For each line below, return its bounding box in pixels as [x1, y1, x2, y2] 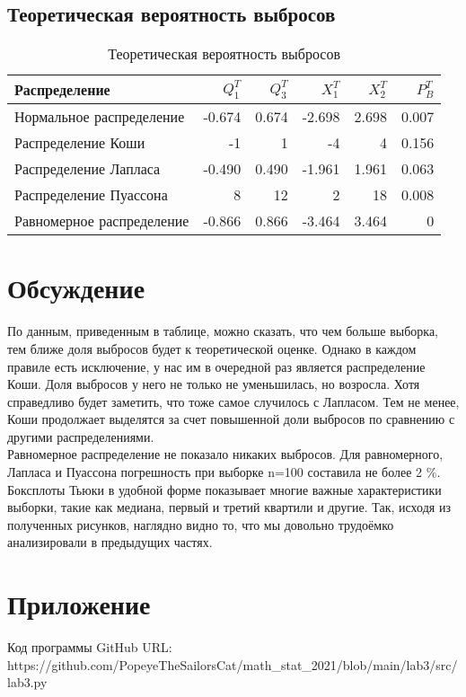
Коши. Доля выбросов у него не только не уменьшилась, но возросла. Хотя [7, 375, 420, 393]
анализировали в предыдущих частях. [7, 533, 213, 551]
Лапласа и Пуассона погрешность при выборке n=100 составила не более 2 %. [7, 463, 441, 481]
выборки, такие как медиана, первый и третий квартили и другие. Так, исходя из [7, 498, 451, 516]
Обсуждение [7, 269, 145, 306]
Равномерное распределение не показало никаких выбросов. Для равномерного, [7, 445, 444, 463]
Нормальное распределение [14, 106, 185, 128]
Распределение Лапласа [14, 158, 161, 180]
